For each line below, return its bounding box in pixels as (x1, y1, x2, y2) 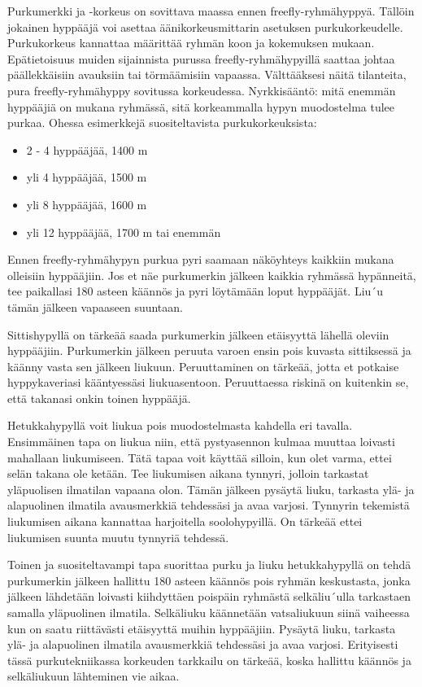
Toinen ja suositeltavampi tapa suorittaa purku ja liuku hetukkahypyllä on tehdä (7, 556, 411, 573)
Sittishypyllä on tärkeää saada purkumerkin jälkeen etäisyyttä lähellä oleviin (7, 326, 389, 343)
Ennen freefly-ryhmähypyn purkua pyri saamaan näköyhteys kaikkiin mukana (7, 251, 394, 268)
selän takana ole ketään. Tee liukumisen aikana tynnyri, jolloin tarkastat (7, 465, 369, 482)
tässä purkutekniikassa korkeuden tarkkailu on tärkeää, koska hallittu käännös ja (7, 651, 411, 668)
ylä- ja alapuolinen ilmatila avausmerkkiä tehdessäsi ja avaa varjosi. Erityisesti (7, 636, 398, 653)
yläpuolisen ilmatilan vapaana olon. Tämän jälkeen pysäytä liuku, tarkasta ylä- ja (7, 480, 415, 497)
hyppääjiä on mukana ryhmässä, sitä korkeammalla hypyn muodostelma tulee (7, 98, 395, 115)
